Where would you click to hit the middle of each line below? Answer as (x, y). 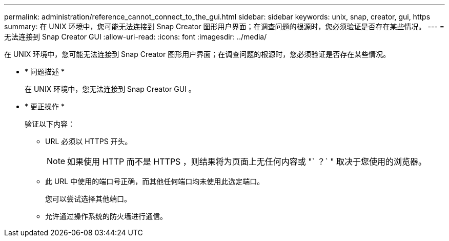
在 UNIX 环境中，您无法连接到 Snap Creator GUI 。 (110, 89)
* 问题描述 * (45, 72)
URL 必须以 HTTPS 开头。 (89, 141)
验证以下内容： (50, 124)
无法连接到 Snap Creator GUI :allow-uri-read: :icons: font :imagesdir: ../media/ (136, 37)
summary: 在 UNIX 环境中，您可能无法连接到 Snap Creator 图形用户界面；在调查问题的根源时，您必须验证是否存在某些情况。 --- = (224, 26)
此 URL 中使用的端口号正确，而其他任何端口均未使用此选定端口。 (155, 181)
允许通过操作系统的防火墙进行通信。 (106, 216)
